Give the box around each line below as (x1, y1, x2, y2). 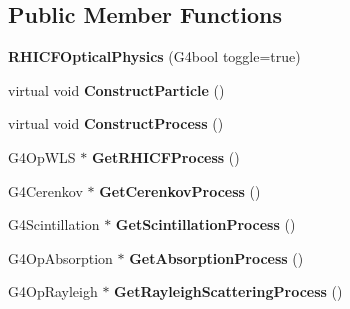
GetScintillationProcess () (115, 214, 296, 235)
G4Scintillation (8, 214, 100, 235)
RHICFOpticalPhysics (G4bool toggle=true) (8, 46, 301, 67)
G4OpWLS (8, 146, 76, 167)
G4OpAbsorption (8, 247, 113, 268)
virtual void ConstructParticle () (8, 79, 225, 100)
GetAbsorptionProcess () (129, 247, 304, 268)
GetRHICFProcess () (91, 146, 240, 167)
